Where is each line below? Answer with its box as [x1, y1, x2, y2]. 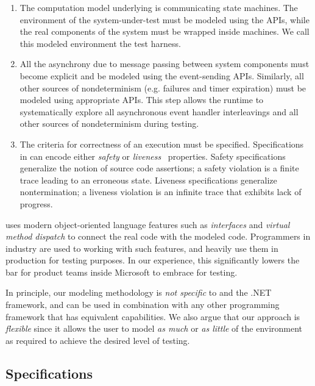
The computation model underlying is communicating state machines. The [19, 1, 298, 13]
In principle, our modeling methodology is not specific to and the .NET [5, 286, 272, 299]
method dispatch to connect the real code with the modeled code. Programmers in [5, 230, 311, 243]
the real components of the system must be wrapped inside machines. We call [19, 25, 310, 38]
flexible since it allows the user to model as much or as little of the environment [5, 322, 303, 335]
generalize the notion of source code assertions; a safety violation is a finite [19, 162, 299, 174]
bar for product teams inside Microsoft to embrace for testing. [5, 265, 238, 278]
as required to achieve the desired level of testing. [5, 334, 190, 346]
